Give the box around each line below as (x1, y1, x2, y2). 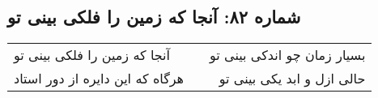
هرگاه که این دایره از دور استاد (14, 69, 185, 88)
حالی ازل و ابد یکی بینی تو (219, 69, 366, 88)
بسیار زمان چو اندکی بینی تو (210, 45, 366, 65)
